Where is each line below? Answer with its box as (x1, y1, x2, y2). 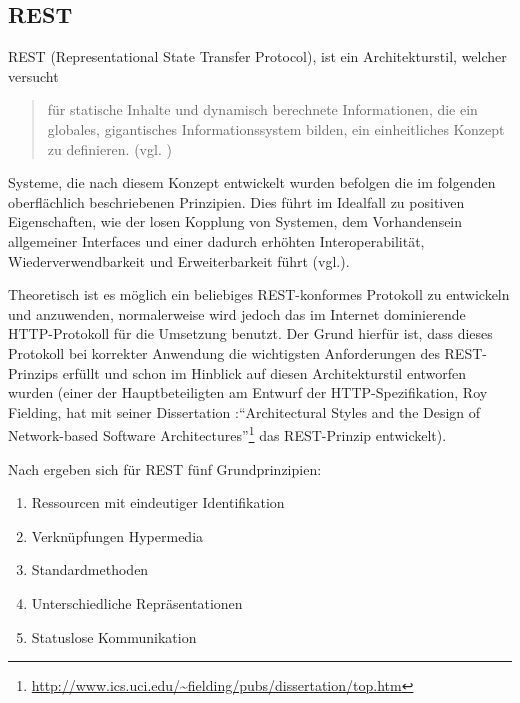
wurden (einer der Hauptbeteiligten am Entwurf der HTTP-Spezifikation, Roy (8, 382, 488, 403)
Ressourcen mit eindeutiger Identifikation (31, 492, 285, 513)
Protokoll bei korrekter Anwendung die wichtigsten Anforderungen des (8, 342, 440, 363)
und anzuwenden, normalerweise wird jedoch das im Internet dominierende (8, 303, 466, 324)
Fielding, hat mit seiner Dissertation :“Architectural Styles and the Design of (8, 401, 481, 422)
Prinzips (8, 362, 59, 383)
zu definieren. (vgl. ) (47, 138, 172, 159)
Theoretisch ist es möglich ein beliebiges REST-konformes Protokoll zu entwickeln (8, 284, 510, 305)
